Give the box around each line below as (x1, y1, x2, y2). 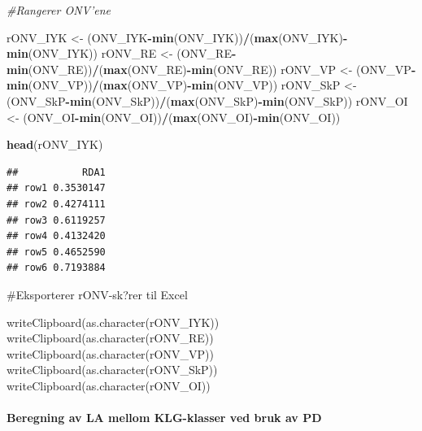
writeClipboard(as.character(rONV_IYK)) (7, 313, 220, 330)
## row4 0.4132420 (7, 230, 106, 242)
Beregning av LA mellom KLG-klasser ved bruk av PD (7, 409, 322, 426)
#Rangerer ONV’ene (7, 2, 111, 18)
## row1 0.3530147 (7, 182, 106, 194)
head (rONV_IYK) (7, 136, 103, 153)
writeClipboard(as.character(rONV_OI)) (7, 377, 211, 394)
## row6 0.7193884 (7, 262, 106, 274)
